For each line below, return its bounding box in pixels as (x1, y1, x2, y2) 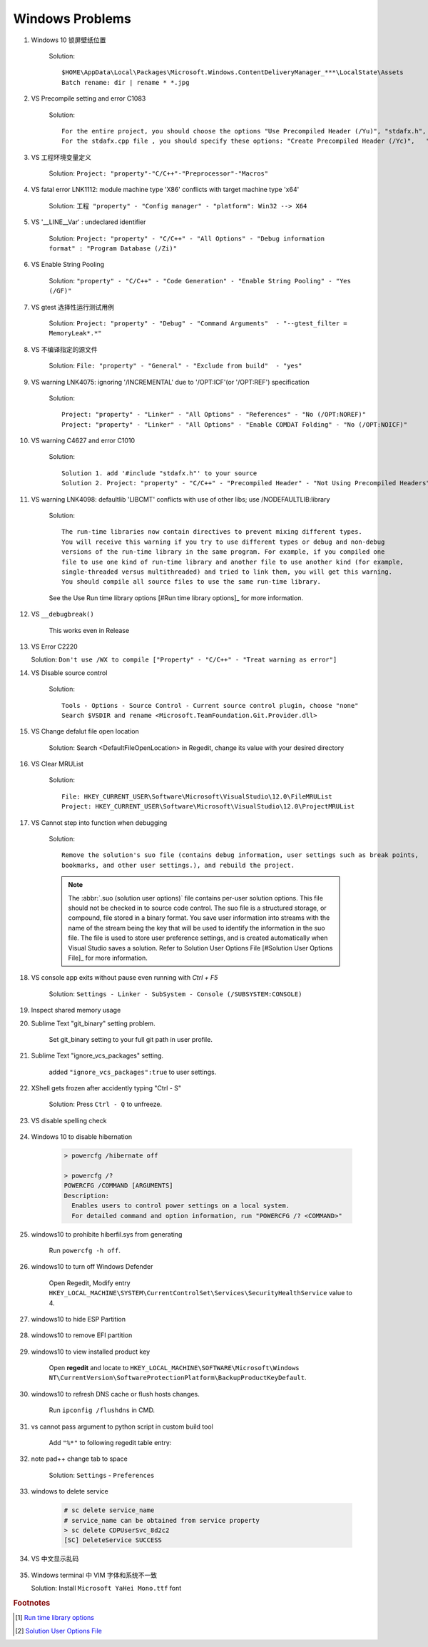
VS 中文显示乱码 (31, 1554, 79, 1563)
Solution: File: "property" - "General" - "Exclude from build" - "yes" (49, 361, 302, 370)
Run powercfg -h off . (49, 1246, 121, 1255)
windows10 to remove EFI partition (31, 1331, 133, 1339)
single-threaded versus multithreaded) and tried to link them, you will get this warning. (61, 568, 392, 576)
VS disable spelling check (31, 1116, 107, 1125)
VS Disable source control (31, 668, 108, 677)
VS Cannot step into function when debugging (31, 818, 168, 827)
